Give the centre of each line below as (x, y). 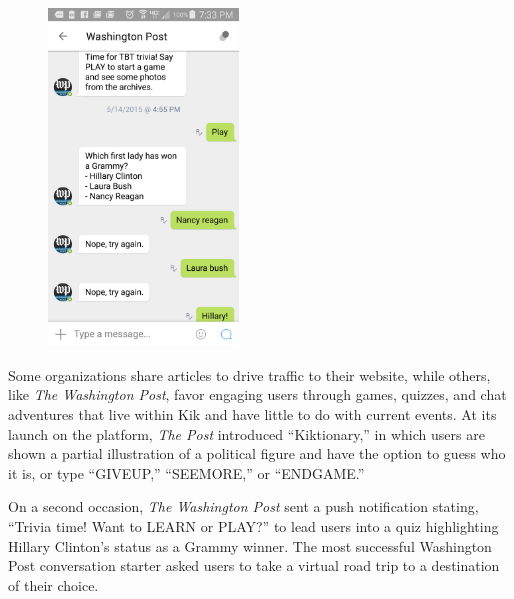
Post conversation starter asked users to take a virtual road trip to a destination (254, 565)
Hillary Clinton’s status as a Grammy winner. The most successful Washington (250, 545)
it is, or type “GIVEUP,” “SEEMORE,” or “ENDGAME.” (186, 472)
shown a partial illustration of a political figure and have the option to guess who (257, 453)
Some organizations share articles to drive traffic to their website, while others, (249, 374)
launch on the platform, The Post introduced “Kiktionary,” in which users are (246, 433)
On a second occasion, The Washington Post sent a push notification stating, (243, 506)
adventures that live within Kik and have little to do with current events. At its (252, 413)
